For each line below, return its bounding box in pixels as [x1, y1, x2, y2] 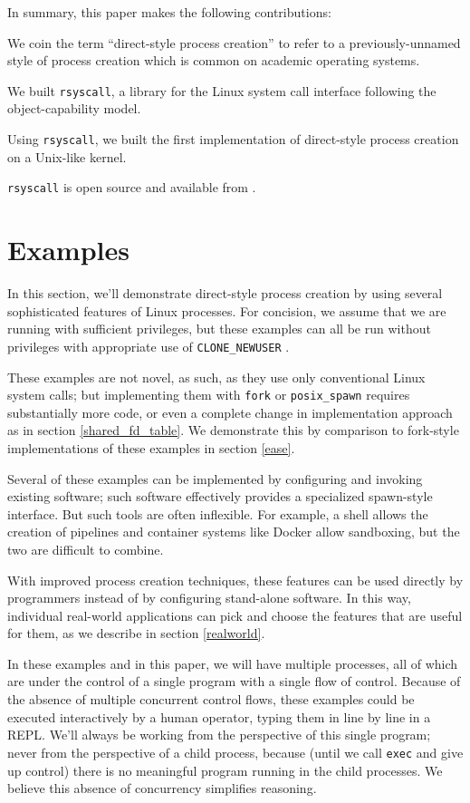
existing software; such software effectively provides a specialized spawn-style [7, 487, 433, 506]
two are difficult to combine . [7, 539, 164, 558]
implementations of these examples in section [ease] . [7, 438, 295, 457]
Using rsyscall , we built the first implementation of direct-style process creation [7, 130, 459, 149]
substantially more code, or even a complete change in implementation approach [7, 402, 453, 421]
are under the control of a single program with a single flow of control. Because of [7, 672, 461, 691]
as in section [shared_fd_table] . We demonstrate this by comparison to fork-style [7, 421, 459, 440]
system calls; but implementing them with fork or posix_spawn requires [7, 385, 410, 404]
